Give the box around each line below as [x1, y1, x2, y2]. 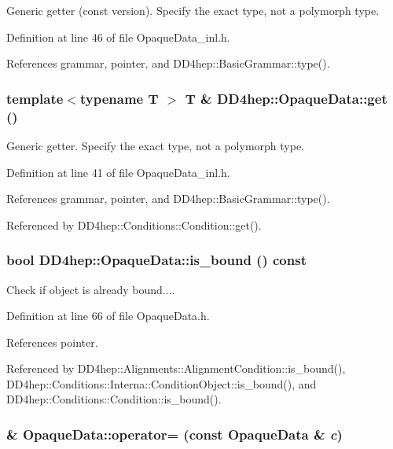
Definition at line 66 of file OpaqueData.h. [6, 307, 210, 324]
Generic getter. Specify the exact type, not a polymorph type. [6, 137, 305, 153]
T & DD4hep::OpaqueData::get [185, 88, 387, 108]
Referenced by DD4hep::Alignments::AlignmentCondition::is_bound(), [6, 360, 346, 377]
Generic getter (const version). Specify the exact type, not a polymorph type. [6, 2, 380, 18]
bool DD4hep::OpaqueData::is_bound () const [6, 250, 307, 270]
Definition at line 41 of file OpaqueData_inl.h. [6, 164, 230, 180]
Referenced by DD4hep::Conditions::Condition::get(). [6, 216, 262, 233]
